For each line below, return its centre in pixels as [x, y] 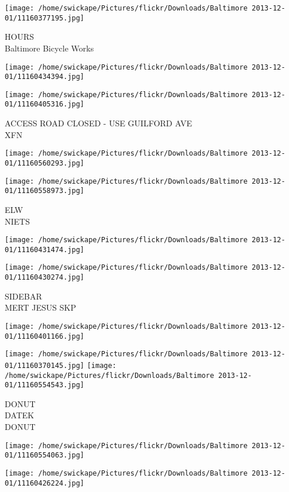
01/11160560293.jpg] [45, 163]
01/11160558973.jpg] [45, 191]
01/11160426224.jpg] [45, 483]
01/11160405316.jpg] [45, 104]
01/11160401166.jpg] [45, 336]
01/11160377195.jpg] [45, 18]
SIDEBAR [23, 296]
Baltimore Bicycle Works [49, 48]
